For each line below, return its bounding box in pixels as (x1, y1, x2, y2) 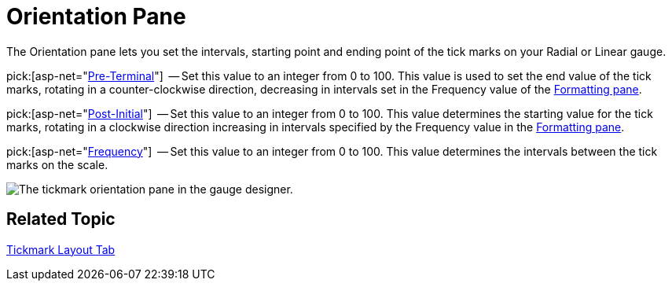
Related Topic (6, 209, 116, 230)
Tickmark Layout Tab (6, 242, 116, 256)
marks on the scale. (6, 157, 108, 171)
